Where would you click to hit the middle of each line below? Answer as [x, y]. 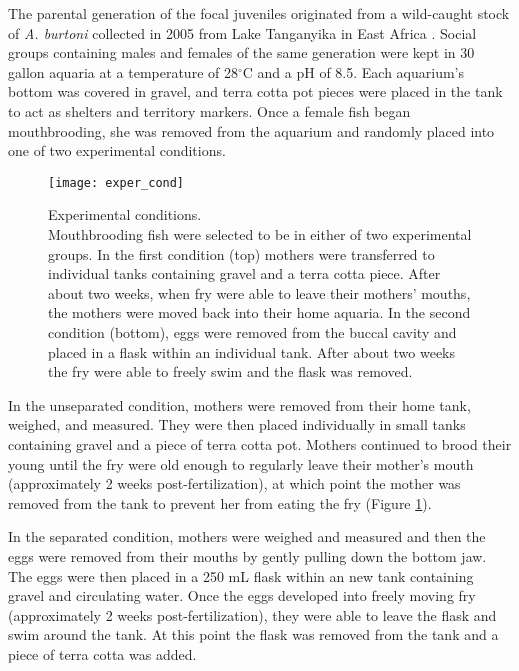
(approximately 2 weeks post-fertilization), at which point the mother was [234, 483]
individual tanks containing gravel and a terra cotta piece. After [244, 273]
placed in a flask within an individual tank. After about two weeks [252, 351]
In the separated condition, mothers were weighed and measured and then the [247, 536]
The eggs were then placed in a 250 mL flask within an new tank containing [241, 575]
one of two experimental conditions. [117, 150]
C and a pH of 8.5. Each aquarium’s [353, 71]
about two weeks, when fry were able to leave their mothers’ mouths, [259, 292]
